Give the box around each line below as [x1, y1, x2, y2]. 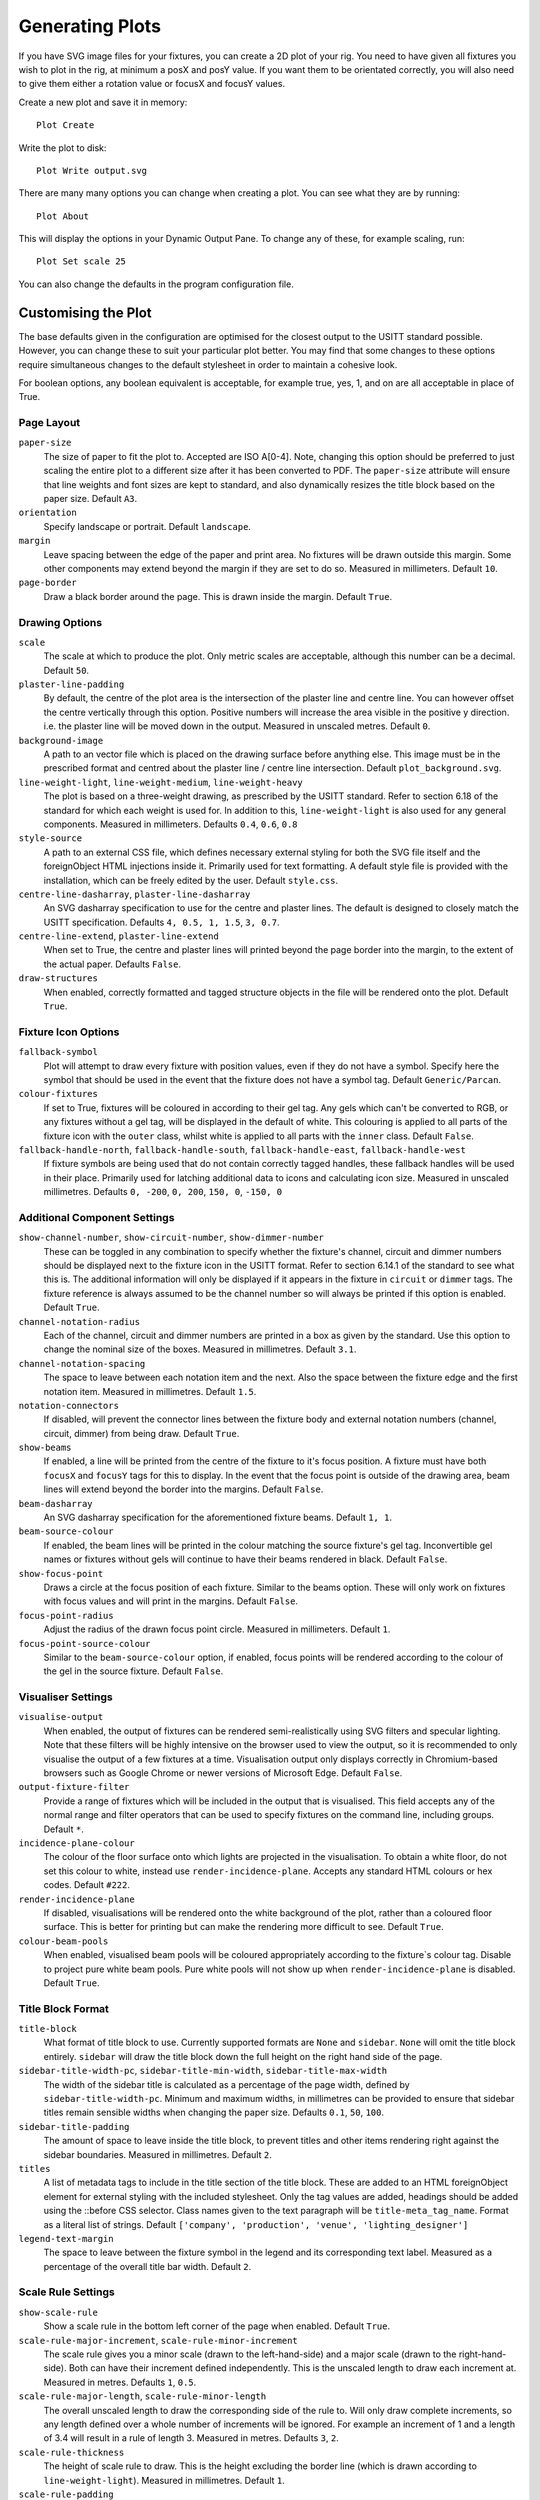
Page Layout [18, 416, 81, 430]
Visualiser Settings [18, 1690, 114, 1704]
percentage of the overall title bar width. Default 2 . [43, 2260, 252, 2272]
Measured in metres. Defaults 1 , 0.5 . [43, 2376, 197, 2388]
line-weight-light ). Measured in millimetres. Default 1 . [43, 2474, 285, 2486]
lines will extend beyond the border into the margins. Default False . [43, 1483, 324, 1495]
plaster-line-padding [18, 679, 125, 690]
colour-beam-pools [18, 1935, 109, 1947]
